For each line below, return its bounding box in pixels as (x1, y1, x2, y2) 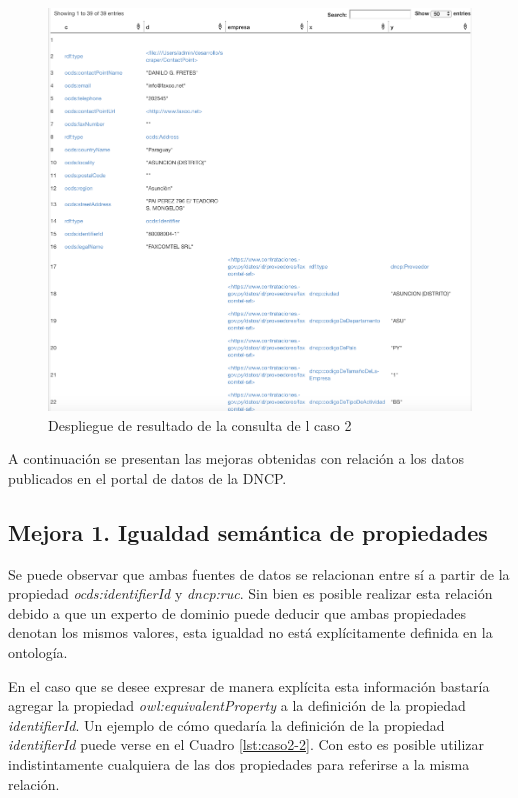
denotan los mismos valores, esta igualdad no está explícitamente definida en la (8, 622, 493, 643)
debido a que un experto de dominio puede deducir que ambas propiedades (8, 602, 467, 623)
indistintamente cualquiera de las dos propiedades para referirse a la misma (8, 754, 470, 775)
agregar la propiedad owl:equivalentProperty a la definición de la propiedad (8, 695, 466, 716)
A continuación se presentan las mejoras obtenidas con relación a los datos (8, 448, 465, 469)
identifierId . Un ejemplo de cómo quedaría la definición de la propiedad (8, 714, 445, 735)
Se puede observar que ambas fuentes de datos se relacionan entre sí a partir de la (8, 563, 510, 584)
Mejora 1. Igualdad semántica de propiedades (8, 516, 488, 547)
